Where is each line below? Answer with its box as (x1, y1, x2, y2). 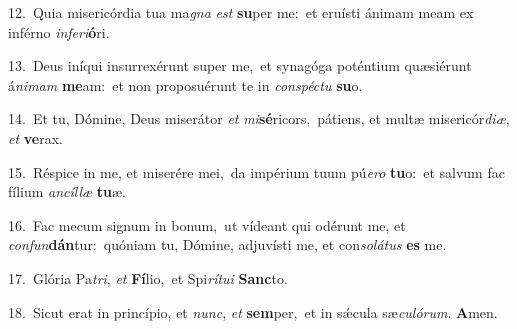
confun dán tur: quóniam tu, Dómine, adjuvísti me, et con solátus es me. (8, 234, 447, 255)
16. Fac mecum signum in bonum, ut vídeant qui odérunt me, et (8, 214, 406, 235)
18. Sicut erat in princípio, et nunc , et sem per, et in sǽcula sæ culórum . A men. (8, 301, 498, 322)
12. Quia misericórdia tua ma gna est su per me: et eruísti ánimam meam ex (8, 2, 474, 22)
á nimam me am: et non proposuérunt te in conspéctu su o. (8, 74, 363, 95)
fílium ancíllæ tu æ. (8, 181, 126, 202)
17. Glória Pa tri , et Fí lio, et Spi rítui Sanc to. (8, 267, 288, 288)
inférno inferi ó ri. (8, 21, 110, 42)
